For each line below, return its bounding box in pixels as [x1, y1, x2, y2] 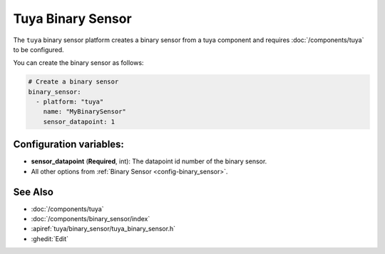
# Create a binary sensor [28, 78, 119, 86]
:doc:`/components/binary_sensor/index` [31, 215, 150, 223]
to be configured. [13, 45, 64, 54]
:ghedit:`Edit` [31, 234, 69, 243]
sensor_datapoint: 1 [43, 118, 115, 126]
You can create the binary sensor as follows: [13, 59, 144, 67]
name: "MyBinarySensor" [43, 108, 126, 116]
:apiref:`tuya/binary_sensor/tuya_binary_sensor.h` [31, 225, 176, 233]
